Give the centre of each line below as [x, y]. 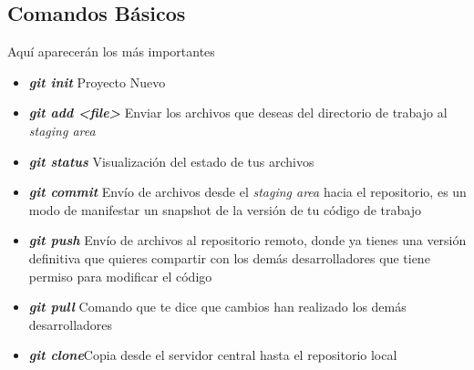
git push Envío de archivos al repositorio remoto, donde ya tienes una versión [247, 240]
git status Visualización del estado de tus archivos [171, 161]
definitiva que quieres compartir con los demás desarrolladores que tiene [229, 257]
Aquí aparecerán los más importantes [111, 51]
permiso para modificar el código [120, 276]
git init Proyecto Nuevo [97, 82]
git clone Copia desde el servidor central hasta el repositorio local [213, 355]
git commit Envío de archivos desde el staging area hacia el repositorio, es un [247, 192]
